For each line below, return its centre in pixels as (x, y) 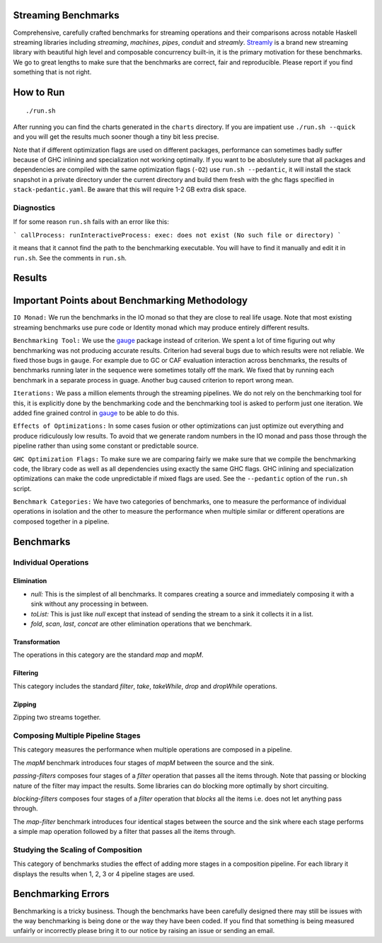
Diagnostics (34, 208)
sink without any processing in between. (89, 604)
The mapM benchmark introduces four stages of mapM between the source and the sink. (144, 762)
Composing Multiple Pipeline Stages (77, 735)
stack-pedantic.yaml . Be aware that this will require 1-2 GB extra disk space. (130, 190)
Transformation (36, 642)
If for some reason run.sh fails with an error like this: (91, 222)
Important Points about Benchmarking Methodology (130, 301)
